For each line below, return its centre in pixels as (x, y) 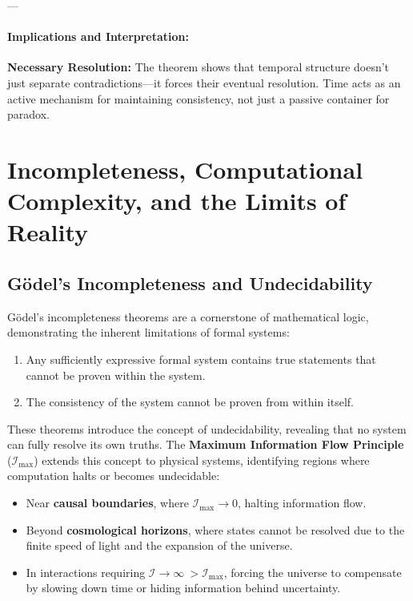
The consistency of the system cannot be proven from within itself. (190, 402)
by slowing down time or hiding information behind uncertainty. (183, 588)
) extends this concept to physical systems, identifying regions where (202, 460)
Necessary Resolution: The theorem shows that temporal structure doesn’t (198, 67)
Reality (48, 232)
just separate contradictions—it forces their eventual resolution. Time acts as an (204, 82)
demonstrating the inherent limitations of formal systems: (148, 332)
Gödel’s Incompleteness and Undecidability (190, 282)
